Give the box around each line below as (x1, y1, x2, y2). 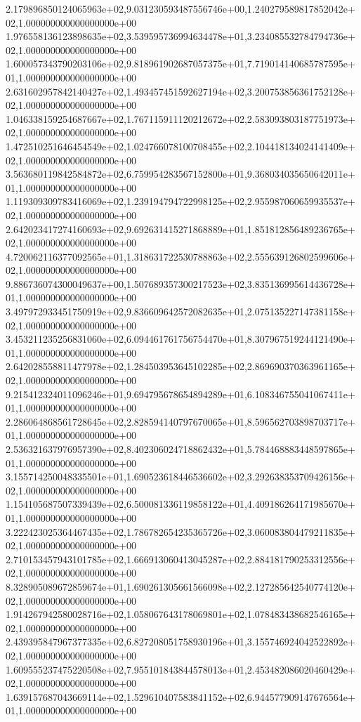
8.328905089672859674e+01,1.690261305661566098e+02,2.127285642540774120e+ (6, 579, 355, 593)
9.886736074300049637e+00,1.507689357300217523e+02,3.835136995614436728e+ (6, 276, 355, 291)
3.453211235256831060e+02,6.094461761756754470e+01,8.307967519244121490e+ (6, 332, 355, 346)
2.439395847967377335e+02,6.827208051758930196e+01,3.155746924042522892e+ (6, 634, 355, 649)
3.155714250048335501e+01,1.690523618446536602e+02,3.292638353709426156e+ (6, 469, 355, 484)
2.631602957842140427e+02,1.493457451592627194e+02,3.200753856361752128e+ (6, 84, 355, 98)
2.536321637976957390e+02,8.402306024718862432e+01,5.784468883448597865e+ (6, 442, 355, 456)
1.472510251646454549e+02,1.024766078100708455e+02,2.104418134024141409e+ (6, 138, 355, 153)
